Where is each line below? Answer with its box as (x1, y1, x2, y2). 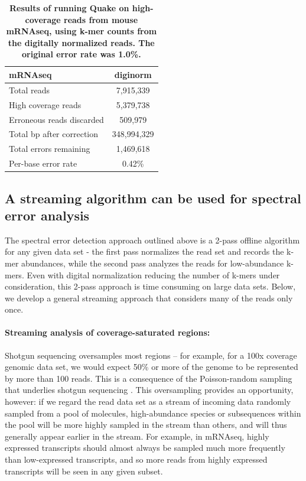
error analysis (5, 206, 90, 224)
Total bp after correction (9, 128, 99, 140)
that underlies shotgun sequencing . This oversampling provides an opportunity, (5, 383, 294, 396)
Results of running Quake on (9, 2, 129, 14)
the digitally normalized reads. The (8, 36, 155, 48)
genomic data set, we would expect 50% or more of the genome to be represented (5, 360, 298, 373)
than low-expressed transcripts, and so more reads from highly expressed (5, 453, 268, 466)
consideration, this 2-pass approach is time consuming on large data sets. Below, (5, 280, 296, 292)
